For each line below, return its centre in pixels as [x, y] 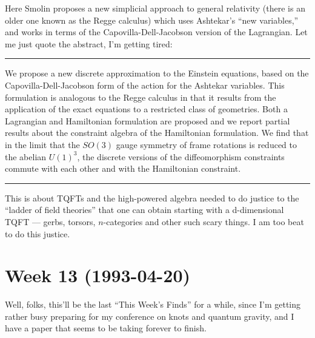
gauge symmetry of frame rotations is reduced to [207, 144]
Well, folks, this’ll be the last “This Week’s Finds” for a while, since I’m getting [153, 304]
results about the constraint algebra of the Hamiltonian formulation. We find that [157, 133]
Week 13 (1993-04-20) [98, 275]
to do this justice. [38, 233]
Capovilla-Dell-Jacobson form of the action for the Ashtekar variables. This [145, 85]
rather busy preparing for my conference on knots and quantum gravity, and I [150, 316]
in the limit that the [42, 144]
